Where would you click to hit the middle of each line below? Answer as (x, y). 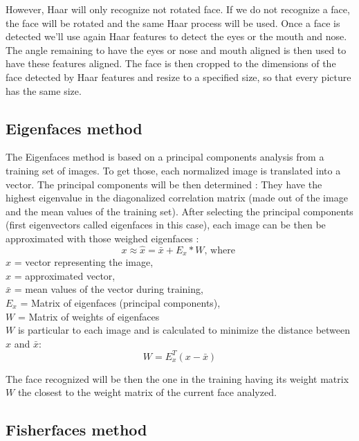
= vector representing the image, (84, 262)
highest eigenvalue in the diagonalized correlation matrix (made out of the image (177, 198)
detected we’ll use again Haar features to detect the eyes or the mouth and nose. (176, 36)
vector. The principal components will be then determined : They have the (164, 184)
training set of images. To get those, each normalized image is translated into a (173, 170)
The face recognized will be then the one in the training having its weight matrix (177, 378)
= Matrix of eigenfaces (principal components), (120, 302)
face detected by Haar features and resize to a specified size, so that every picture (178, 76)
